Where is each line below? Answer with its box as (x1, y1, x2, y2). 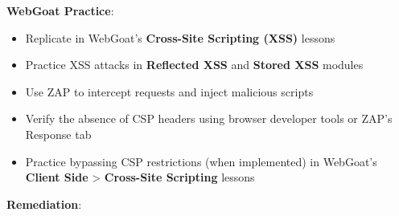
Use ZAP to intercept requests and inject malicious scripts (25, 83, 314, 100)
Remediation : (6, 195, 82, 212)
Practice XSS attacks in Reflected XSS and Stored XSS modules (25, 56, 364, 73)
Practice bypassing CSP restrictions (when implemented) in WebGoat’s (25, 153, 377, 169)
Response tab (25, 125, 92, 142)
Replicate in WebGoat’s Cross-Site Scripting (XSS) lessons (25, 29, 335, 46)
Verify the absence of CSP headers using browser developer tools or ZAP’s (25, 110, 393, 127)
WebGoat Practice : (6, 2, 114, 18)
